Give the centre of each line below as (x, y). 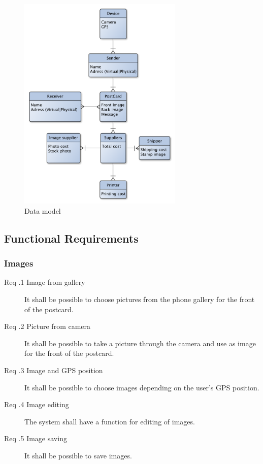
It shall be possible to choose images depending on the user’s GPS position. (142, 387)
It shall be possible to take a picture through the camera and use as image (140, 343)
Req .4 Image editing (37, 404)
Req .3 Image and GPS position (54, 370)
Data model (43, 210)
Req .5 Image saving (36, 438)
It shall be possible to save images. (78, 455)
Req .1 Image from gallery (45, 282)
